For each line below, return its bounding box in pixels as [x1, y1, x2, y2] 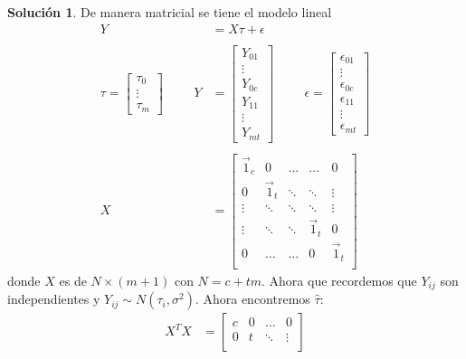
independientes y [7, 289, 100, 308]
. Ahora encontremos [195, 289, 310, 308]
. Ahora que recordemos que [262, 270, 417, 289]
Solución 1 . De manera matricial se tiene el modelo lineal [7, 3, 332, 21]
